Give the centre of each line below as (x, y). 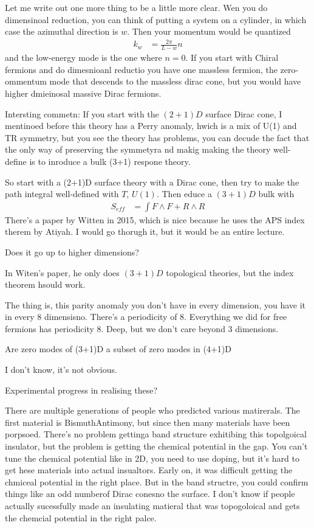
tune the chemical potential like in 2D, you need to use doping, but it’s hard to (152, 458)
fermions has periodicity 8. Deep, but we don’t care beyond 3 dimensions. (142, 328)
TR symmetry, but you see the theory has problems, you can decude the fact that (157, 137)
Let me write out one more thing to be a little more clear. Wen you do (136, 7)
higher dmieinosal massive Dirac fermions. (83, 93)
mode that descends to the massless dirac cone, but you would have (175, 81)
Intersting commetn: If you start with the (82, 113)
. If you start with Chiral (232, 57)
